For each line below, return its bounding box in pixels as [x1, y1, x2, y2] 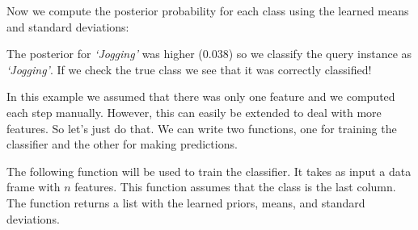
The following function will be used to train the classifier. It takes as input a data [6, 162, 412, 179]
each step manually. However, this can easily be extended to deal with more [6, 103, 382, 120]
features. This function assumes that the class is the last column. [74, 178, 396, 195]
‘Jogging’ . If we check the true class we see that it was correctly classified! [6, 61, 372, 77]
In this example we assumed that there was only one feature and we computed [6, 88, 395, 105]
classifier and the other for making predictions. [6, 136, 238, 153]
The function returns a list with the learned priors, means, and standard [6, 194, 365, 211]
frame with [6, 178, 61, 195]
